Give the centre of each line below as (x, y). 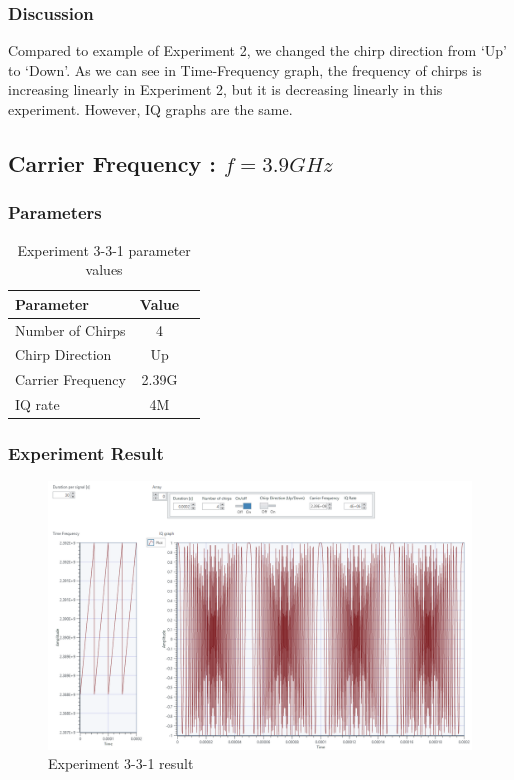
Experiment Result (86, 453)
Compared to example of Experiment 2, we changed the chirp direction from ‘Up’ (257, 50)
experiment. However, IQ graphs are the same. (150, 109)
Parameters (55, 212)
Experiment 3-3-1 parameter (104, 249)
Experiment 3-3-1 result (121, 763)
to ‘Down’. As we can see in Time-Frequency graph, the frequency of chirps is (245, 69)
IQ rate (37, 404)
